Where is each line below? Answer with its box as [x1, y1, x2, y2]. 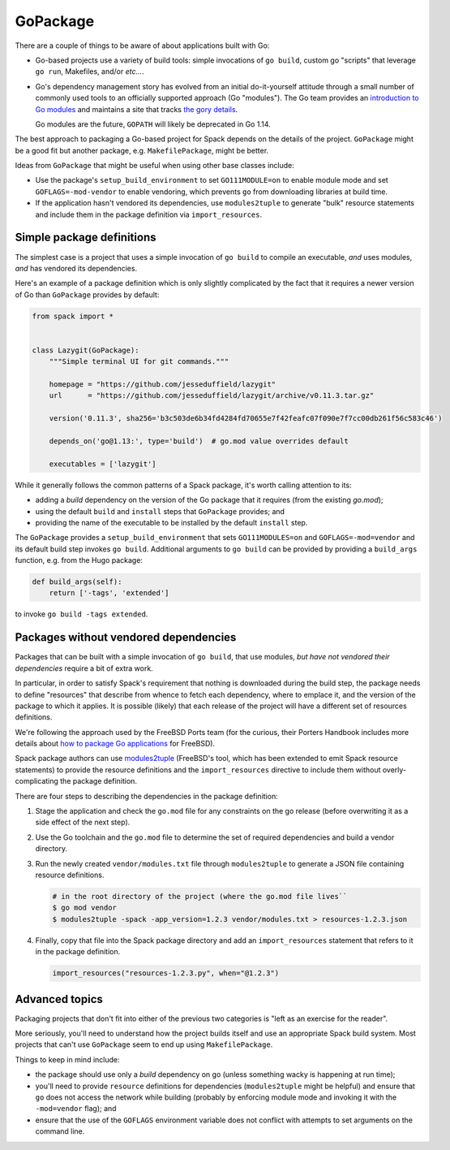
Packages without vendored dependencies [15, 630, 237, 645]
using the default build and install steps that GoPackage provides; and [35, 506, 285, 516]
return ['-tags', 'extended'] [49, 589, 169, 598]
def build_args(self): [32, 577, 122, 586]
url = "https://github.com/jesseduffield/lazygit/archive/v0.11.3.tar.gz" [49, 391, 375, 400]
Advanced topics [15, 992, 103, 1006]
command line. [35, 1126, 85, 1136]
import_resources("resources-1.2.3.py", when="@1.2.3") [52, 969, 280, 978]
